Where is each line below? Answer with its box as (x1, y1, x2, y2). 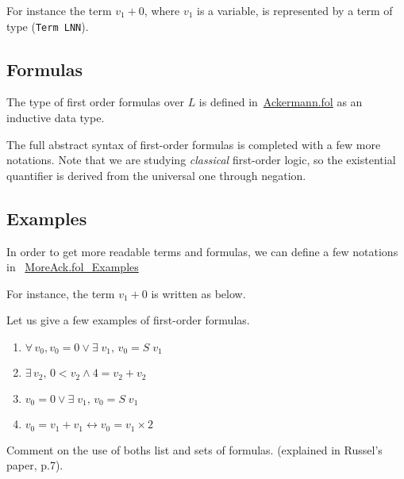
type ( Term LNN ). (6, 17, 89, 34)
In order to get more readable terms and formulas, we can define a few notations (6, 243, 398, 259)
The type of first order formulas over (6, 94, 184, 110)
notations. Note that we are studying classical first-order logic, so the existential (6, 151, 396, 168)
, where (144, 2, 180, 18)
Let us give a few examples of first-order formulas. (6, 312, 250, 328)
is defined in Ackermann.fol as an (198, 94, 363, 110)
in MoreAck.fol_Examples (6, 259, 139, 275)
